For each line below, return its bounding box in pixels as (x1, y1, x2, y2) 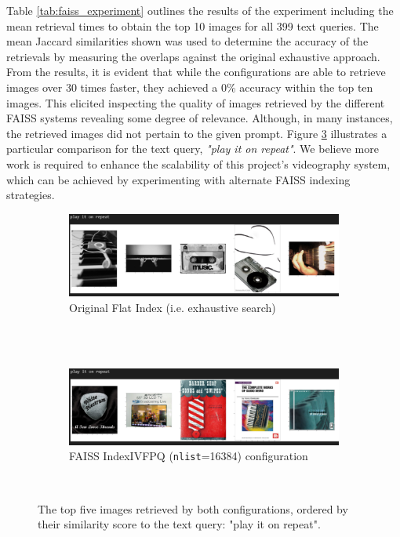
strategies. (6, 187, 55, 203)
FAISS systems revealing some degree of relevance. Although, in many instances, (6, 110, 393, 126)
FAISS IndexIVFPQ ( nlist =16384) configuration (69, 448, 308, 464)
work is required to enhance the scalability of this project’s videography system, (6, 155, 391, 172)
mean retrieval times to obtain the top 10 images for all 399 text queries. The (6, 17, 379, 34)
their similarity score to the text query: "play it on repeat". (38, 516, 321, 532)
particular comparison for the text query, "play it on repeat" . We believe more (6, 140, 379, 157)
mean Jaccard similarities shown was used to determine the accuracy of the (6, 33, 369, 49)
